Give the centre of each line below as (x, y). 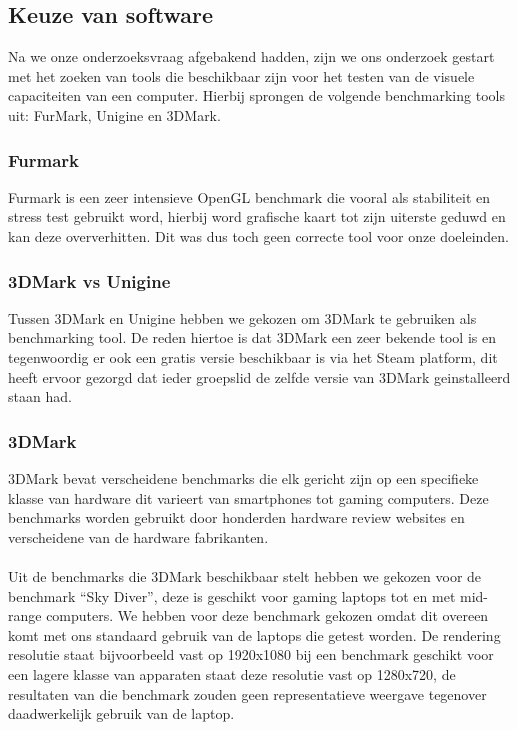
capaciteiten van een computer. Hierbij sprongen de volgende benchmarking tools (256, 95)
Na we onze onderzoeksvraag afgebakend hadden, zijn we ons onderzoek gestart (251, 56)
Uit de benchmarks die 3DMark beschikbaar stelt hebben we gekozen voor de (245, 575)
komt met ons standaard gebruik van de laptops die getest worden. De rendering (254, 634)
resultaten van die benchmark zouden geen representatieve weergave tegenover (247, 693)
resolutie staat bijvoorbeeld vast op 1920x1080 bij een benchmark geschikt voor (251, 654)
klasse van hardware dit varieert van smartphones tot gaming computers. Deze (248, 497)
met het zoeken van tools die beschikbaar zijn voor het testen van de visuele (241, 75)
